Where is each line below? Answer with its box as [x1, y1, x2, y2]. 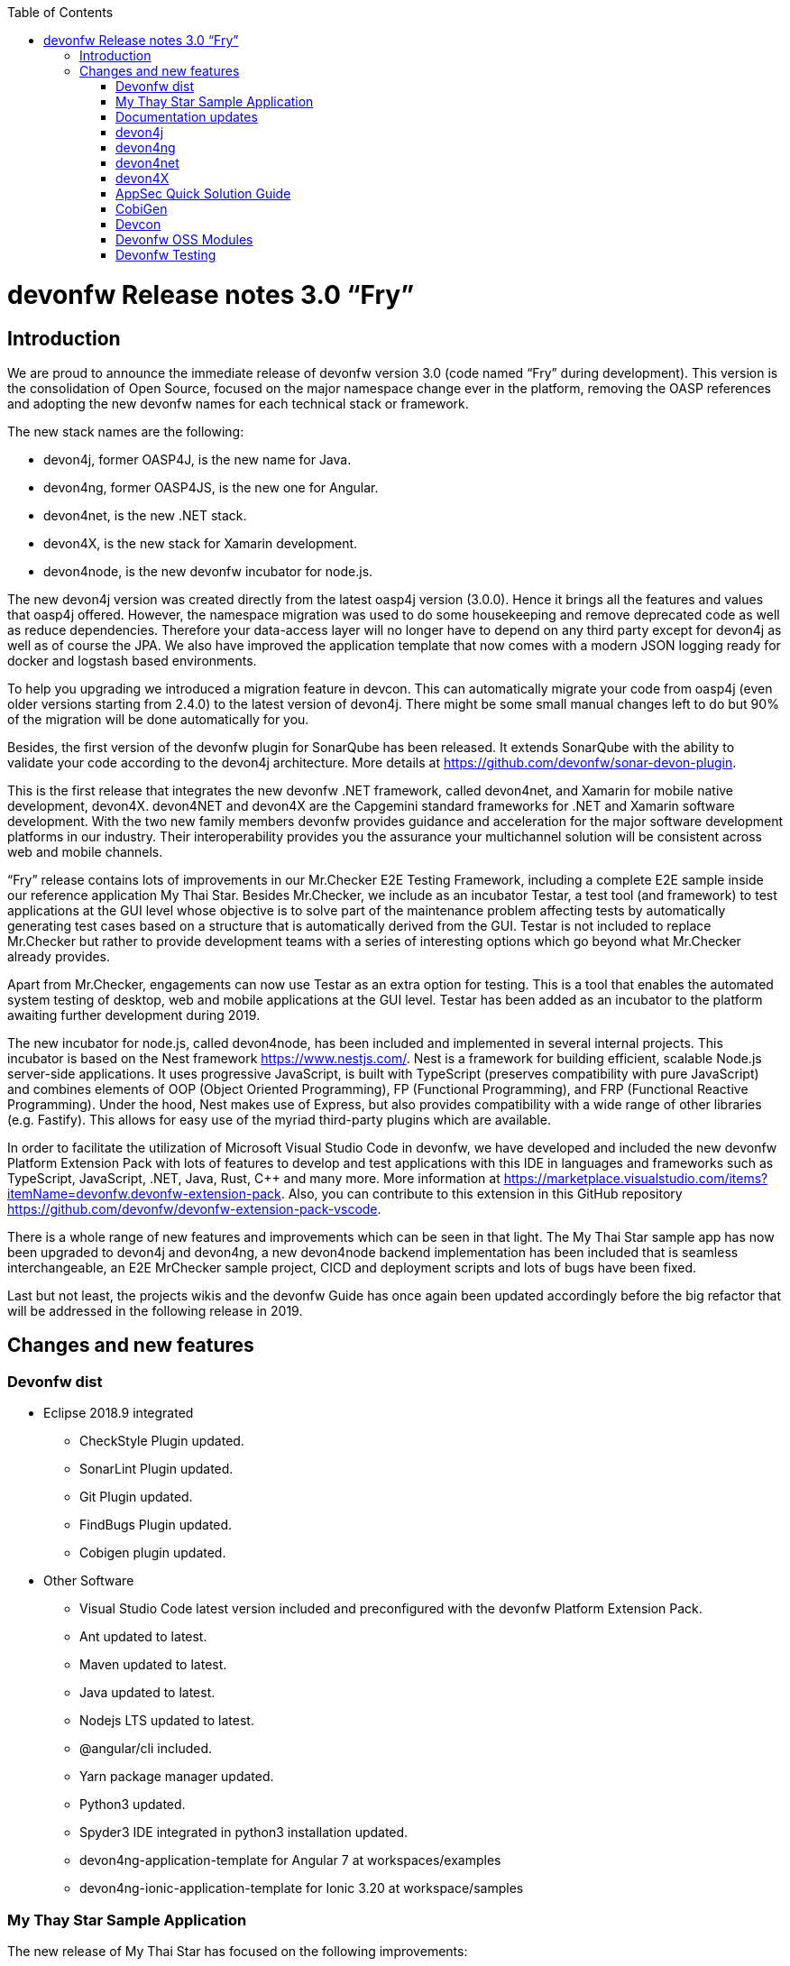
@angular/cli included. [79, 1741, 212, 1757]
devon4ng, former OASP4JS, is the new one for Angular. [43, 479, 379, 495]
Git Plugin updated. [79, 1489, 193, 1505]
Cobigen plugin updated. [79, 1545, 226, 1561]
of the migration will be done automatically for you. [7, 711, 309, 727]
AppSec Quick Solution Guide [115, 186, 291, 201]
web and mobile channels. [7, 843, 163, 859]
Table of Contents [7, 5, 114, 20]
